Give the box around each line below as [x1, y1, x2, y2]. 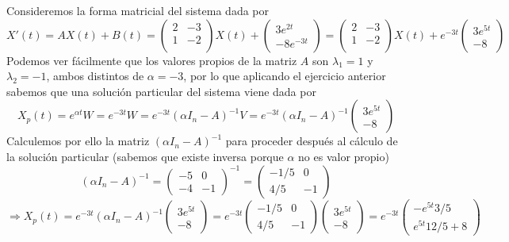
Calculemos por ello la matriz [6, 133, 150, 149]
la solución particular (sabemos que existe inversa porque [6, 148, 284, 164]
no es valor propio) [298, 148, 389, 164]
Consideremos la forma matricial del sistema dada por [6, 2, 270, 18]
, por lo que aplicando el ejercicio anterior [183, 67, 386, 84]
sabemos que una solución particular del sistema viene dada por [6, 83, 316, 99]
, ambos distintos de [46, 67, 144, 84]
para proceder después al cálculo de [225, 133, 398, 149]
